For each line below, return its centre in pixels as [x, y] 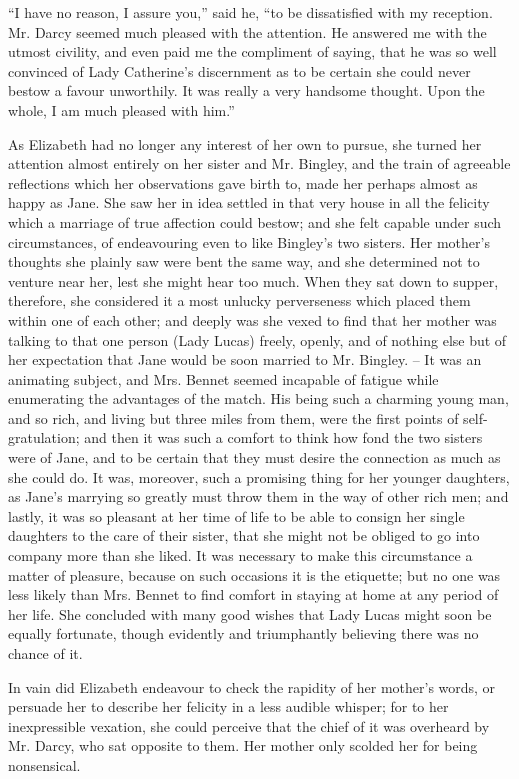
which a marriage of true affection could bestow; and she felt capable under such [255, 221]
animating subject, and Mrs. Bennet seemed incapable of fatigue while [223, 378]
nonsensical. [44, 764]
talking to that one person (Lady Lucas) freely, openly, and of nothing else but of [257, 339]
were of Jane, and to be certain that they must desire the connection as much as [254, 457]
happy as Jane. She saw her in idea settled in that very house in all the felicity [249, 202]
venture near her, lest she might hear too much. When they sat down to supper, [253, 280]
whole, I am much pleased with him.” [121, 109]
